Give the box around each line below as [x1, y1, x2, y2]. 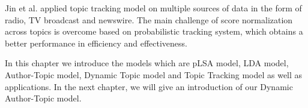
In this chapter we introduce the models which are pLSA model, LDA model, [5, 57, 289, 69]
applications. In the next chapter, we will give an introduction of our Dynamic [5, 80, 293, 92]
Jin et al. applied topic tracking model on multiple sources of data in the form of [5, 2, 302, 14]
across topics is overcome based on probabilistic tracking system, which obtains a [5, 25, 303, 38]
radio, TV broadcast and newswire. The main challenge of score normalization [5, 13, 293, 26]
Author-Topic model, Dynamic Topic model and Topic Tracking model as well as [5, 68, 303, 81]
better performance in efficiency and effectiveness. [5, 36, 187, 49]
